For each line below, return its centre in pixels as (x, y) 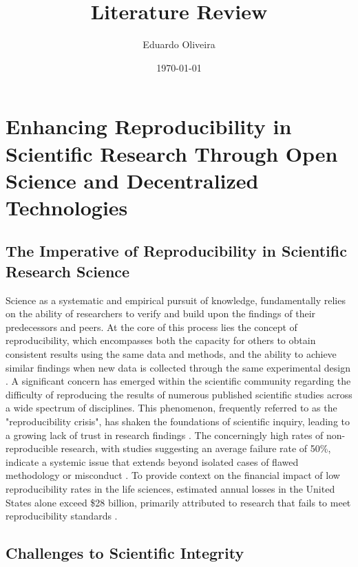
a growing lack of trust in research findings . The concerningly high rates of (165, 435)
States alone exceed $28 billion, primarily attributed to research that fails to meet (178, 502)
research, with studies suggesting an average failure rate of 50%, (196, 448)
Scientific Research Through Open (172, 153)
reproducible (32, 448)
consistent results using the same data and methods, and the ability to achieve (171, 354)
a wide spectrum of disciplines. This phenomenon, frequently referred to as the (171, 408)
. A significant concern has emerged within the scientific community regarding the (178, 381)
